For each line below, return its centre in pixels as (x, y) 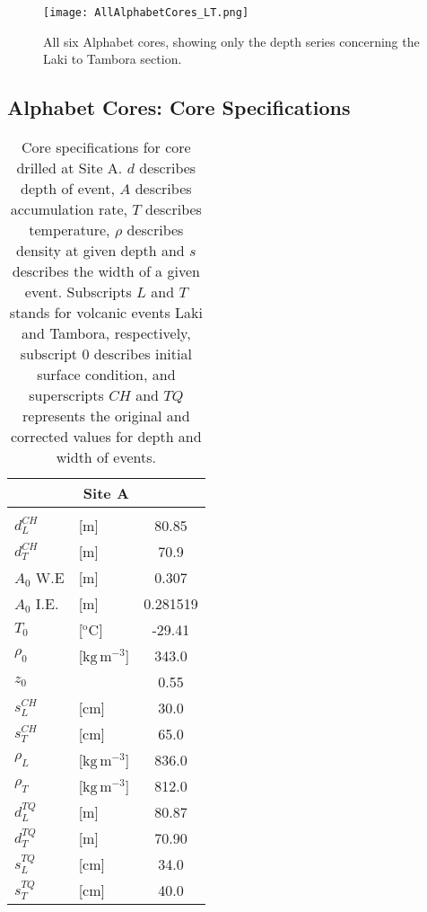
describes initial (143, 354)
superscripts (66, 395)
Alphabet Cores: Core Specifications (179, 107)
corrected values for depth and (106, 437)
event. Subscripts (78, 292)
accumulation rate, (69, 209)
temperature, (70, 230)
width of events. (106, 457)
